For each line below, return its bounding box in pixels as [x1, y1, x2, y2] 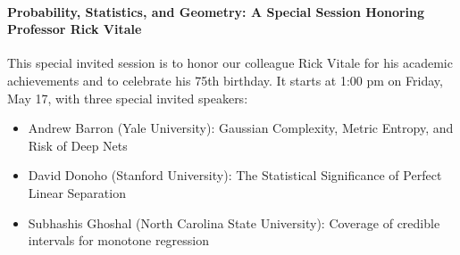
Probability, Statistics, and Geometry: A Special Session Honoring [7, 2, 425, 21]
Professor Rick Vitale [7, 20, 142, 38]
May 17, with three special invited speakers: [7, 88, 248, 107]
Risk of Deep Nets [28, 136, 128, 154]
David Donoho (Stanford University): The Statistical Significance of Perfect [28, 166, 442, 185]
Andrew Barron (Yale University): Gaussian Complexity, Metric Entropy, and [28, 119, 454, 137]
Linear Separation [28, 183, 126, 202]
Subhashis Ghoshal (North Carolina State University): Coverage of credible [28, 213, 440, 232]
